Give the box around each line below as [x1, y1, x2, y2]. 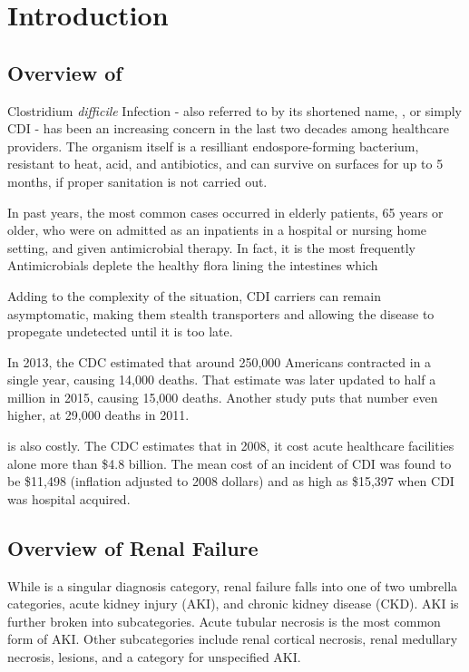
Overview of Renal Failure [7, 533, 259, 561]
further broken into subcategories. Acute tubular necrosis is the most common [7, 611, 441, 630]
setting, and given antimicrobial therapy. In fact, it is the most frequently [7, 238, 415, 257]
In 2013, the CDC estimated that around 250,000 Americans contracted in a [7, 352, 432, 371]
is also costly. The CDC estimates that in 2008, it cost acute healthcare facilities [7, 436, 454, 455]
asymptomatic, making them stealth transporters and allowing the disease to [7, 304, 435, 323]
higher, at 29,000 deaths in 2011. [7, 405, 190, 424]
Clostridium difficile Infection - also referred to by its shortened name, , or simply [7, 101, 462, 120]
